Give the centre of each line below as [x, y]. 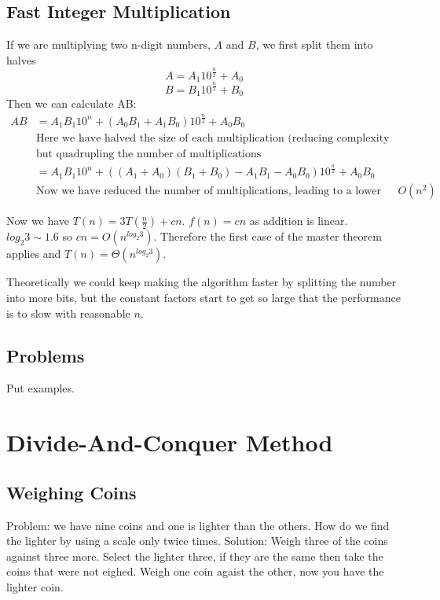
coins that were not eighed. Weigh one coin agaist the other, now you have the [195, 571]
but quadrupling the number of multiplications [148, 155]
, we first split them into [314, 44]
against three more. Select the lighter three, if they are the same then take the [195, 556]
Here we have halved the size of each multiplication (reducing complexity [213, 139]
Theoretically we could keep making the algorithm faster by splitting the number [202, 282]
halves [21, 59]
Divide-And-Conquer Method [170, 442]
